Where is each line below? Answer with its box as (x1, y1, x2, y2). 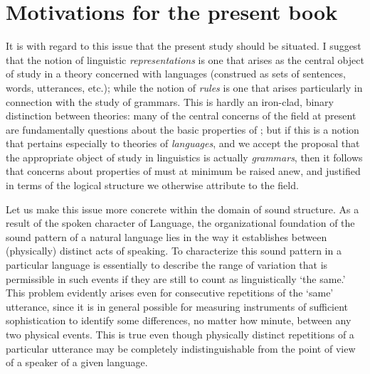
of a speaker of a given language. (6, 355, 148, 370)
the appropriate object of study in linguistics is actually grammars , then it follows (6, 149, 363, 164)
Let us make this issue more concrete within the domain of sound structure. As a (6, 201, 359, 216)
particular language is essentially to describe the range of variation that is (6, 257, 328, 272)
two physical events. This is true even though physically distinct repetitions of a (6, 327, 354, 341)
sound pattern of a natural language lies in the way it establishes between (6, 229, 327, 244)
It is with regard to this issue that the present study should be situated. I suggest (6, 38, 361, 53)
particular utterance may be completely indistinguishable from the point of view (6, 341, 356, 356)
